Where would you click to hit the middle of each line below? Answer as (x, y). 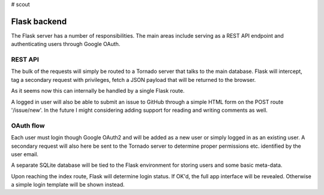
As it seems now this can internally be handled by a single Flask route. (98, 91)
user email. (25, 154)
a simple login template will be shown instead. (68, 185)
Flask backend (39, 21)
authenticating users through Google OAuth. (66, 44)
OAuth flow (28, 126)
